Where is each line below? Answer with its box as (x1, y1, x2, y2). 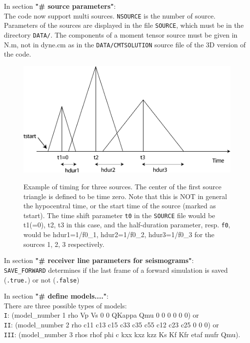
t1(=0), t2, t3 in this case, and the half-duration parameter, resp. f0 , (23, 220, 230, 230)
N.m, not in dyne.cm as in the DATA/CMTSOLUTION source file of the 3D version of (4, 39, 246, 49)
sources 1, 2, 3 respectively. (23, 239, 104, 249)
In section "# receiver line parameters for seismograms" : (4, 255, 194, 265)
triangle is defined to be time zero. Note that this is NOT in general (23, 191, 227, 201)
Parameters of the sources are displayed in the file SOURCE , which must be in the (4, 20, 244, 30)
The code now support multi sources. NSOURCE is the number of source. (4, 10, 216, 20)
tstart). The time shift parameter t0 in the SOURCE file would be (23, 210, 215, 220)
